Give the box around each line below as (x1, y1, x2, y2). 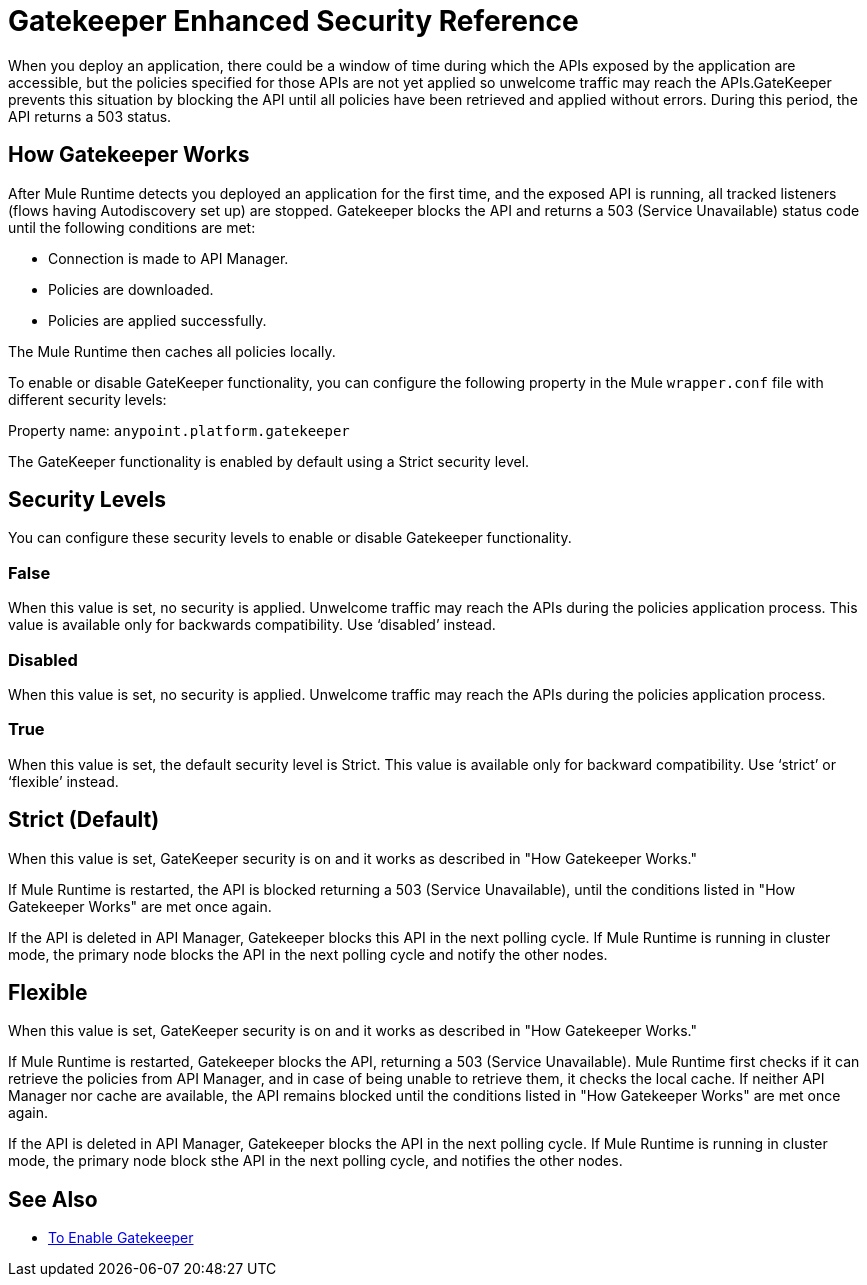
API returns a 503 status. (8, 107, 172, 125)
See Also (8, 1186, 98, 1212)
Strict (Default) (8, 807, 160, 833)
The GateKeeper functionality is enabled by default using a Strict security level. (8, 452, 530, 470)
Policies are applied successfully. (48, 311, 267, 329)
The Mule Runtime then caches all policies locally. (8, 342, 336, 360)
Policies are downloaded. (48, 280, 214, 298)
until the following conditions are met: (8, 218, 256, 236)
